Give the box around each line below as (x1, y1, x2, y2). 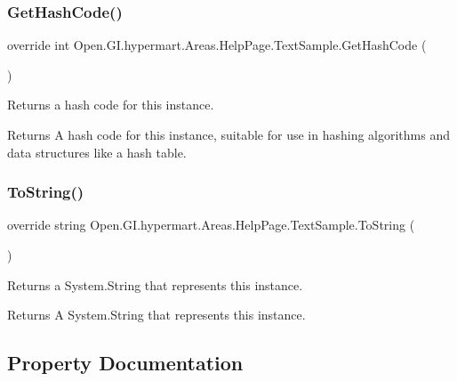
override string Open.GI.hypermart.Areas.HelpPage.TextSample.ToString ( (7, 215, 415, 234)
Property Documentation (7, 349, 244, 377)
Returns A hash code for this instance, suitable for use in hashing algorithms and (7, 126, 451, 143)
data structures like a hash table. (7, 142, 187, 161)
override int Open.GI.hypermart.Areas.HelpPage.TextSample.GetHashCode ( (7, 36, 427, 54)
